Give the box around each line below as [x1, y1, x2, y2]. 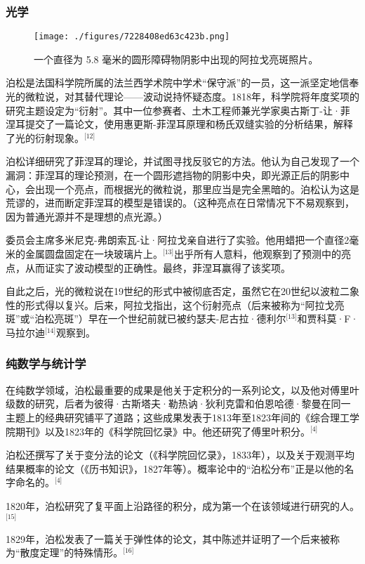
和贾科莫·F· [297, 311, 359, 326]
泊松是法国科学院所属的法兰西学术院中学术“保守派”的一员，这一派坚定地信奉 [6, 75, 359, 90]
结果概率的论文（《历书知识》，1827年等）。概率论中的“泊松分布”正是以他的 [6, 461, 345, 476]
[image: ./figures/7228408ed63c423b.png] [34, 32, 230, 42]
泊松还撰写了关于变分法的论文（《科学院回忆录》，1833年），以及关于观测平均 [6, 447, 354, 462]
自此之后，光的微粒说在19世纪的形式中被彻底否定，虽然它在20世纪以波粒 [6, 284, 340, 299]
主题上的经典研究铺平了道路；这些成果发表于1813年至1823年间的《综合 [6, 409, 330, 424]
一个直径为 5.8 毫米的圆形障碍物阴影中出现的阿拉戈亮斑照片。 [34, 51, 319, 66]
